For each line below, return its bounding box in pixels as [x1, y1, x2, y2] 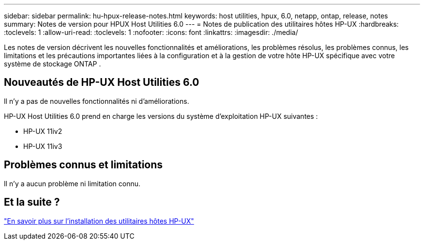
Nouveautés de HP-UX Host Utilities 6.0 [4, 76, 199, 89]
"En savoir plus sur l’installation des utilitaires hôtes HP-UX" [4, 216, 194, 225]
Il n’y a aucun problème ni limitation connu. [4, 179, 141, 188]
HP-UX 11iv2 [23, 127, 62, 135]
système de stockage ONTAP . [4, 60, 101, 68]
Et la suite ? [4, 196, 60, 209]
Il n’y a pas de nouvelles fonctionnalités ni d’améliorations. [4, 97, 189, 105]
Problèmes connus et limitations [4, 159, 163, 171]
